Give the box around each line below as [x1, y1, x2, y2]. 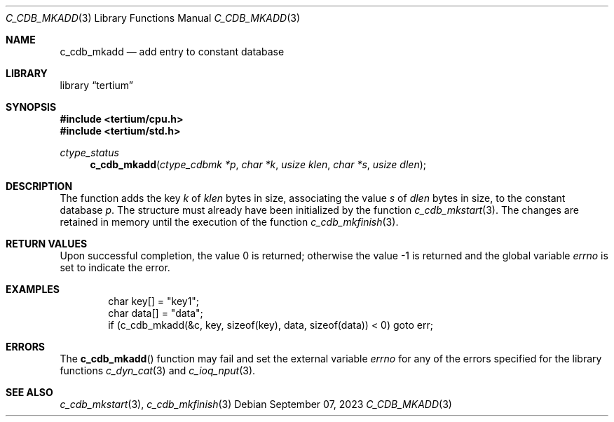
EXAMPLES [6, 283, 60, 295]
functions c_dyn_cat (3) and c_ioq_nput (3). [60, 365, 256, 376]
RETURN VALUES [6, 238, 88, 250]
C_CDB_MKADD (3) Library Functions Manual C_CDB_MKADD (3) [6, 12, 301, 24]
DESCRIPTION [6, 180, 73, 192]
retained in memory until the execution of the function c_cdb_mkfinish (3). [60, 216, 399, 228]
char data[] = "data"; [108, 307, 203, 319]
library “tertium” [60, 79, 133, 91]
